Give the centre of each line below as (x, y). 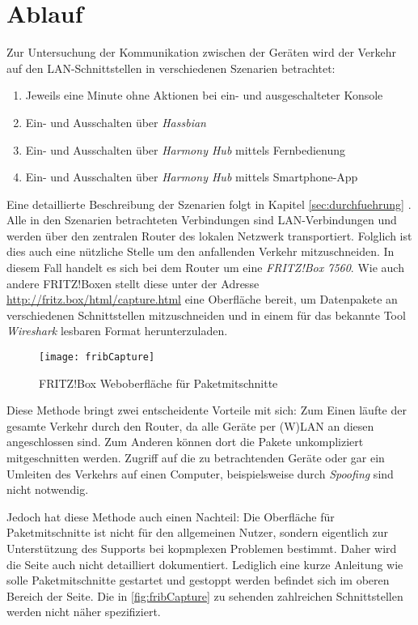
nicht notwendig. (48, 489)
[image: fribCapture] (97, 357)
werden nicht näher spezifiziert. (84, 612)
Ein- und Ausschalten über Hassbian (116, 122)
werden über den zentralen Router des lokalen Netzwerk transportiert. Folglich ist (209, 235)
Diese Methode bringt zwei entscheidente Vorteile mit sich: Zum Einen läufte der (207, 410)
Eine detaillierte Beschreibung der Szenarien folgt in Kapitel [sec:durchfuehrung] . (209, 204)
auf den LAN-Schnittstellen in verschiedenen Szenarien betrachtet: (171, 68)
